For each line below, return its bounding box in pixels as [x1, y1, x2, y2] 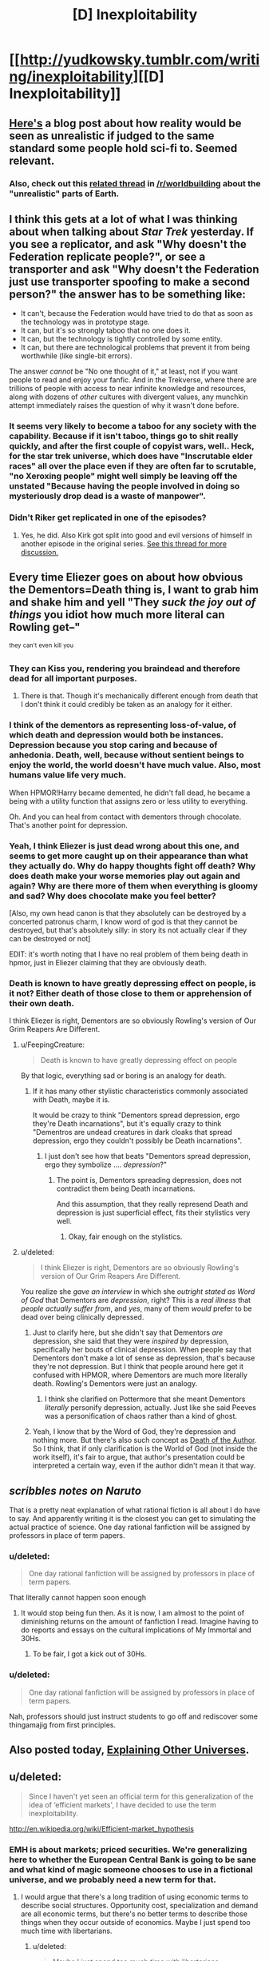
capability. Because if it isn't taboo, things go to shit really [9, 430, 239, 441]
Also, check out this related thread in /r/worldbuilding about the [9, 178, 261, 189]
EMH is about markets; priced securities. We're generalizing [9, 1843, 247, 1855]
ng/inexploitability [9, 68, 134, 86]
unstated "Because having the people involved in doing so [9, 481, 240, 492]
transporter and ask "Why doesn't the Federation [9, 262, 259, 276]
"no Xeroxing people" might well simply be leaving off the [9, 470, 238, 481]
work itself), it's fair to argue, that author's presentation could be [32, 1452, 246, 1462]
